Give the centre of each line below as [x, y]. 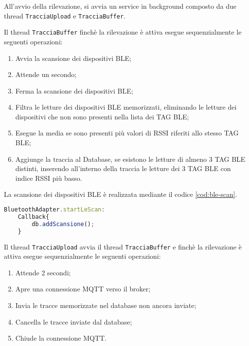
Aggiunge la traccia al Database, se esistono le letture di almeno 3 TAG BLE [130, 159]
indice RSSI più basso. [49, 178]
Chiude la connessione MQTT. [61, 338]
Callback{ [34, 217]
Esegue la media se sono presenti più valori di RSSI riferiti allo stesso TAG [127, 133]
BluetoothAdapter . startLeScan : [54, 210]
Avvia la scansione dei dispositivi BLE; [73, 58]
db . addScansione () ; [63, 224]
